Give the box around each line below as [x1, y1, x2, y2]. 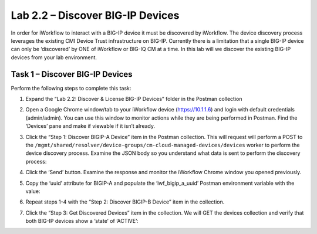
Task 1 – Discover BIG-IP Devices [11, 69, 133, 79]
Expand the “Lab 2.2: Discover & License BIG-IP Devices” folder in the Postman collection [25, 96, 242, 103]
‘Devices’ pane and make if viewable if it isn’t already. [25, 123, 156, 130]
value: [25, 188, 41, 195]
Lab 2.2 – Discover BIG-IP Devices [11, 9, 180, 22]
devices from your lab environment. [11, 53, 97, 61]
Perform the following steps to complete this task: [11, 84, 131, 91]
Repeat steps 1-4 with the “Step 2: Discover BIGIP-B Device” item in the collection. [25, 198, 225, 205]
